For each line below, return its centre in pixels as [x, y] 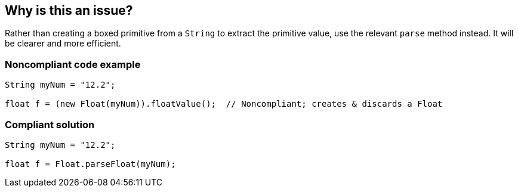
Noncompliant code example [73, 64]
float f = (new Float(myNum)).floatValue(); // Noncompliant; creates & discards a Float [224, 104]
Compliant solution [50, 124]
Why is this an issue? [69, 10]
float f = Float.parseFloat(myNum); [90, 164]
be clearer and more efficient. [63, 44]
